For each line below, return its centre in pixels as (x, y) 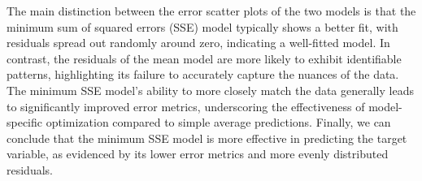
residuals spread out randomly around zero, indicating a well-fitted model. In (198, 43)
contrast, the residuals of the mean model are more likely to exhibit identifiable (204, 58)
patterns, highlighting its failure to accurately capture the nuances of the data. (203, 74)
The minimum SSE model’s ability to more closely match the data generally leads (210, 90)
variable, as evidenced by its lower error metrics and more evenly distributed (198, 154)
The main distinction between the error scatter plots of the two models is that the (211, 11)
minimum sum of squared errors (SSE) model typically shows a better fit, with (202, 26)
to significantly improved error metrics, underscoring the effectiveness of (186, 106)
